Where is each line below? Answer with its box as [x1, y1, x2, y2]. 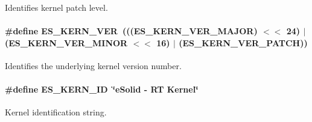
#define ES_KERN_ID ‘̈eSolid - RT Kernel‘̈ [5, 83, 199, 96]
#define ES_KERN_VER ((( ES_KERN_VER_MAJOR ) [5, 25, 258, 37]
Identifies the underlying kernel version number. [5, 59, 182, 72]
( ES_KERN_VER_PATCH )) [179, 36, 308, 49]
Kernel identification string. [5, 106, 107, 118]
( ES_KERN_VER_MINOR [5, 36, 128, 49]
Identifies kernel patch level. [5, 1, 108, 13]
